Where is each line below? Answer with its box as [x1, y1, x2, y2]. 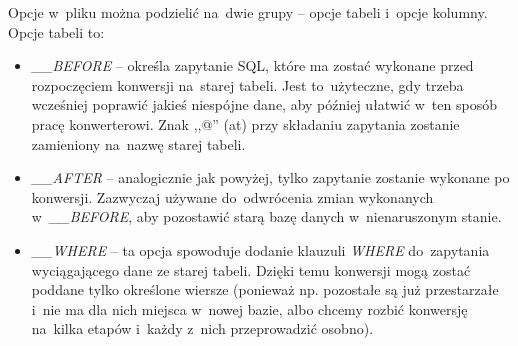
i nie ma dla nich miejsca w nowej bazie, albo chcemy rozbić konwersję [31, 298, 468, 319]
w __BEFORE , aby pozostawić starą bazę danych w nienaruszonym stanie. [31, 206, 502, 227]
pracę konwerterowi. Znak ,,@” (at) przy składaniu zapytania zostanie [31, 113, 460, 134]
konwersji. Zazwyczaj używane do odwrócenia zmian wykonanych [31, 186, 434, 207]
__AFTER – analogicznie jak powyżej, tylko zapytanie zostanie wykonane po [31, 167, 510, 188]
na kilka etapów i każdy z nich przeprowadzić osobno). [31, 318, 374, 339]
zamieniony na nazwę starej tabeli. [31, 133, 246, 154]
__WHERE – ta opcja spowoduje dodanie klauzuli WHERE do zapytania [31, 239, 490, 260]
